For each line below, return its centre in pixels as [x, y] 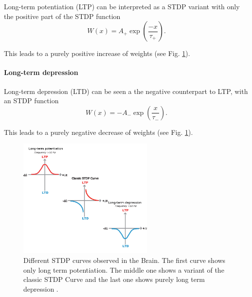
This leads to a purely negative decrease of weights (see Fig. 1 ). [99, 132]
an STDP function [31, 101]
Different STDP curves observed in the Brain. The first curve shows [125, 260]
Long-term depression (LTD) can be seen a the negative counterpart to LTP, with [126, 91]
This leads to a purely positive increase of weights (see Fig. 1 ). [97, 53]
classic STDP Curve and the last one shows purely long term [114, 279]
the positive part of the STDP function [62, 16]
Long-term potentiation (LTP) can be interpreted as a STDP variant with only [122, 6]
